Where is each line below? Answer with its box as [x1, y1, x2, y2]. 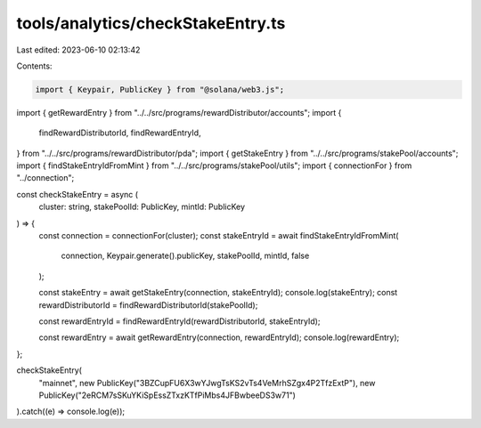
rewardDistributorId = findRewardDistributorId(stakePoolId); [38, 299, 258, 311]
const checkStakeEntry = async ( [16, 189, 138, 199]
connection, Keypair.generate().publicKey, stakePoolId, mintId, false [61, 250, 310, 262]
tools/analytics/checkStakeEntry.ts [16, 13, 286, 33]
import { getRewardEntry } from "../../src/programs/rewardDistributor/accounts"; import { [16, 107, 342, 117]
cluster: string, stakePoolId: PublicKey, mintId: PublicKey [38, 201, 245, 213]
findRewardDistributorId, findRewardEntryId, [38, 127, 201, 138]
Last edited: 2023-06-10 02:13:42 [16, 44, 141, 55]
